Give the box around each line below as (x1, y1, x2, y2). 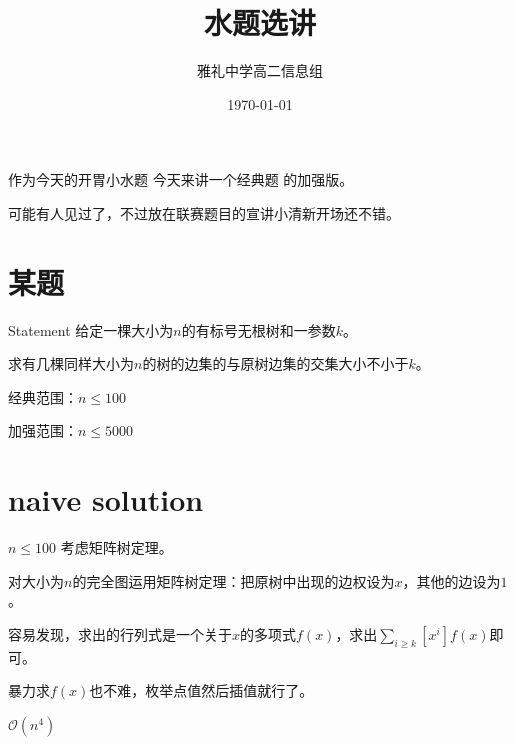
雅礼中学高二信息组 (197, 60, 323, 81)
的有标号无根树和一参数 (181, 319, 336, 340)
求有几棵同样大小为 (8, 353, 134, 374)
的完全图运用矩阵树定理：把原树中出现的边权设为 (72, 570, 395, 591)
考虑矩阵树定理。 (60, 537, 173, 558)
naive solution (8, 479, 204, 520)
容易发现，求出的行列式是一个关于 (8, 623, 232, 644)
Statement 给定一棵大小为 (8, 319, 174, 340)
